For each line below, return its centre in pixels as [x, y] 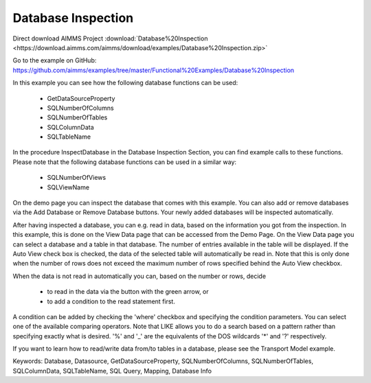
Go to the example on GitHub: [55, 60]
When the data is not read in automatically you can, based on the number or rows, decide [139, 276]
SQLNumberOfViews [77, 178]
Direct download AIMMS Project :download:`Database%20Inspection [110, 38]
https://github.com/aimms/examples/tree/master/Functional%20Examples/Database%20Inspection [154, 70]
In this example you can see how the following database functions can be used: [125, 83]
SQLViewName [68, 187]
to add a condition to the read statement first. [111, 301]
